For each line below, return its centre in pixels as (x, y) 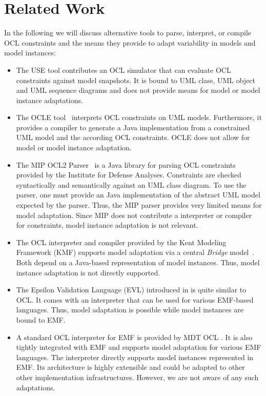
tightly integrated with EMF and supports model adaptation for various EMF (139, 347)
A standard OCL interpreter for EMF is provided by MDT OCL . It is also (134, 337)
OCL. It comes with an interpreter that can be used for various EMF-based (135, 299)
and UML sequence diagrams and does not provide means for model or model (138, 90)
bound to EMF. (41, 319)
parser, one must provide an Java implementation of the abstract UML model (138, 195)
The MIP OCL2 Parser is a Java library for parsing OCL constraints (126, 164)
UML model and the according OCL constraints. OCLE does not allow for (133, 137)
